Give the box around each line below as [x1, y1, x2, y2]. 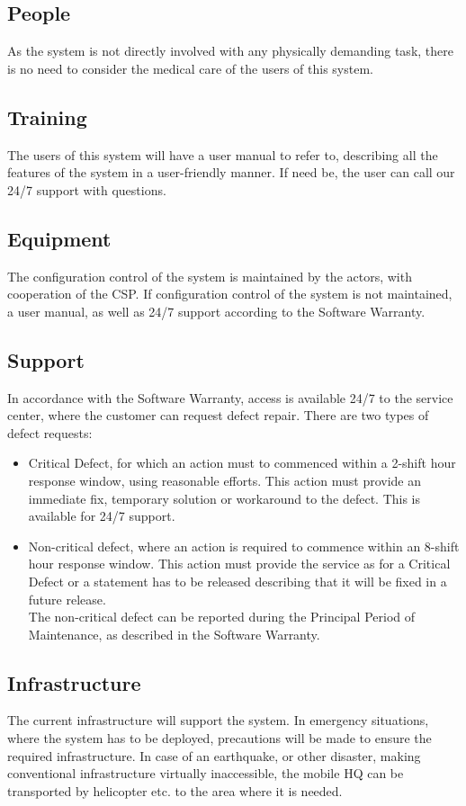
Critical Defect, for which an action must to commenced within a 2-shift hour [28, 453, 456, 472]
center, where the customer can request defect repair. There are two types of [7, 406, 429, 425]
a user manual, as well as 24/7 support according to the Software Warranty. [7, 301, 426, 320]
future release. [28, 589, 106, 608]
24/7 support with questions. [7, 180, 166, 199]
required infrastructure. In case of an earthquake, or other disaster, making [7, 746, 421, 765]
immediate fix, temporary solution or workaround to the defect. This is [28, 488, 421, 507]
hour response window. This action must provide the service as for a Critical [28, 554, 451, 573]
